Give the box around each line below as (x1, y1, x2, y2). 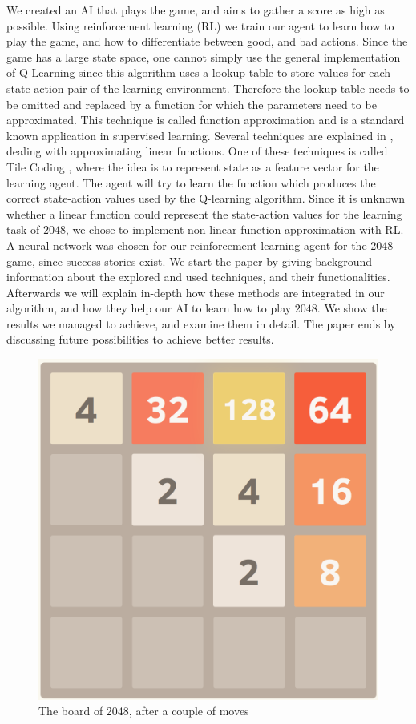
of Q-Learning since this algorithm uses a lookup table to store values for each (6, 64, 391, 81)
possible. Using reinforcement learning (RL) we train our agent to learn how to (6, 17, 394, 34)
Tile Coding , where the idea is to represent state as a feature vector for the (6, 158, 379, 175)
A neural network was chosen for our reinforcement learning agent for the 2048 (6, 236, 394, 253)
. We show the (317, 300, 387, 316)
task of (6, 221, 40, 238)
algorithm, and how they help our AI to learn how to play (6, 300, 292, 316)
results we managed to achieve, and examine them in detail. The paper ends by (6, 315, 396, 332)
